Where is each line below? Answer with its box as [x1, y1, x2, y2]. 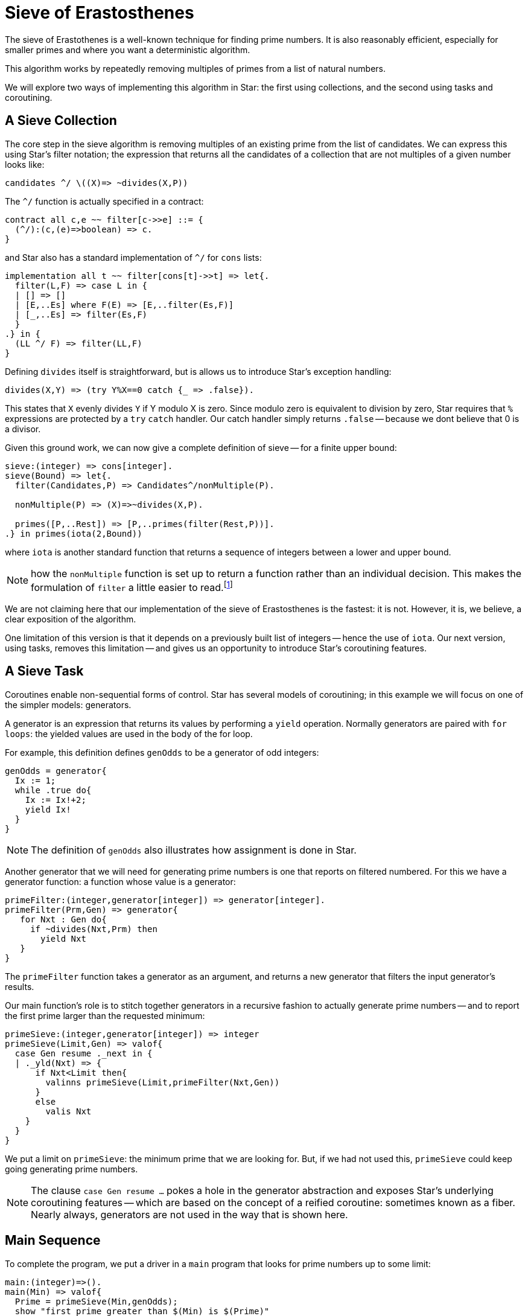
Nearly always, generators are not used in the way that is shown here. [31, 1208, 348, 1221]
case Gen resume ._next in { [14, 1048, 153, 1058]
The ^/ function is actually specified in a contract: [5, 196, 204, 206]
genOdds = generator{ [5, 765, 107, 776]
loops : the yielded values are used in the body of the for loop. [5, 728, 253, 739]
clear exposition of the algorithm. [5, 613, 136, 624]
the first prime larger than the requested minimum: [5, 1010, 205, 1021]
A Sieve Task [5, 663, 84, 679]
